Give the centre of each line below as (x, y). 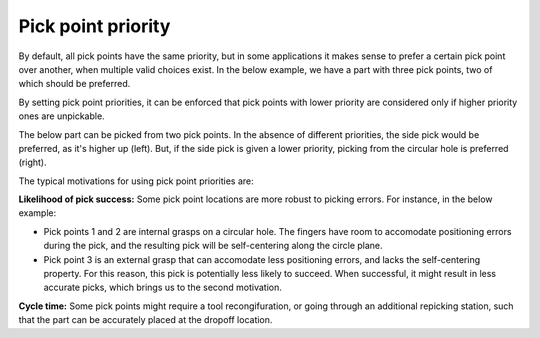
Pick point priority (94, 26)
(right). (32, 162)
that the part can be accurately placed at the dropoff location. (145, 320)
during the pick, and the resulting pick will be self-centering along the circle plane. (213, 246)
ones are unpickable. (61, 116)
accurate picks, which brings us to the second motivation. (162, 287)
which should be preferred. (74, 84)
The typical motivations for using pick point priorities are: (136, 181)
